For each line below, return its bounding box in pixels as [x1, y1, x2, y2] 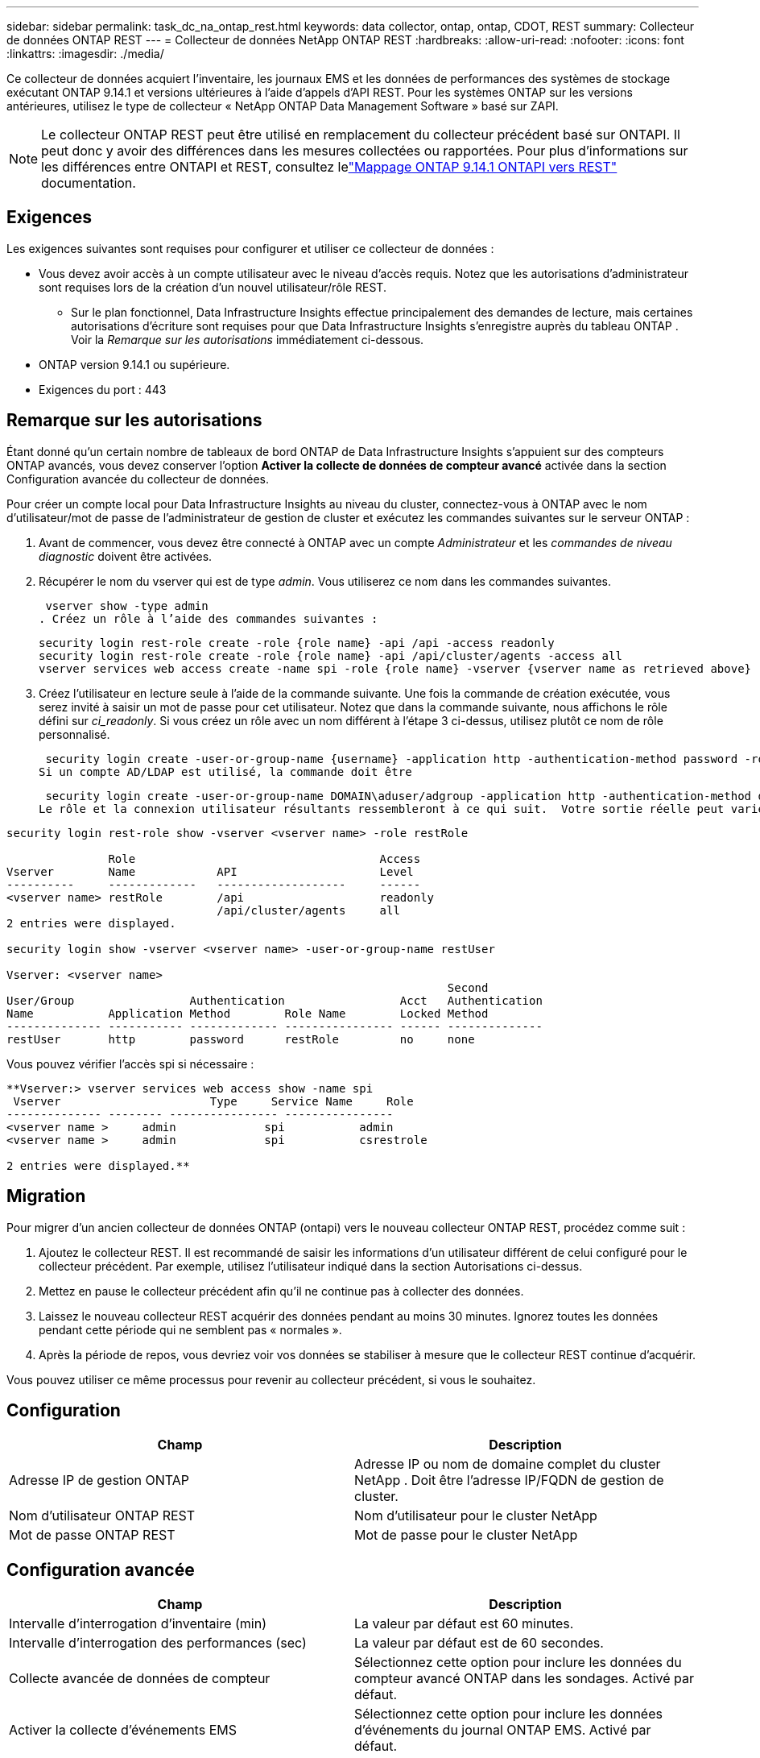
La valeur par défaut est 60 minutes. [354, 1615, 574, 1632]
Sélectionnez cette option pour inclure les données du [354, 1654, 682, 1671]
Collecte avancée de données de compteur [9, 1670, 271, 1687]
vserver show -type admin [45, 599, 209, 612]
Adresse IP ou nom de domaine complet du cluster [354, 1456, 661, 1473]
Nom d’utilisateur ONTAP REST [9, 1507, 196, 1524]
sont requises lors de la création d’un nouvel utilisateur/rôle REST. [39, 280, 386, 294]
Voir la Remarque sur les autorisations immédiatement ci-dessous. [71, 332, 424, 346]
